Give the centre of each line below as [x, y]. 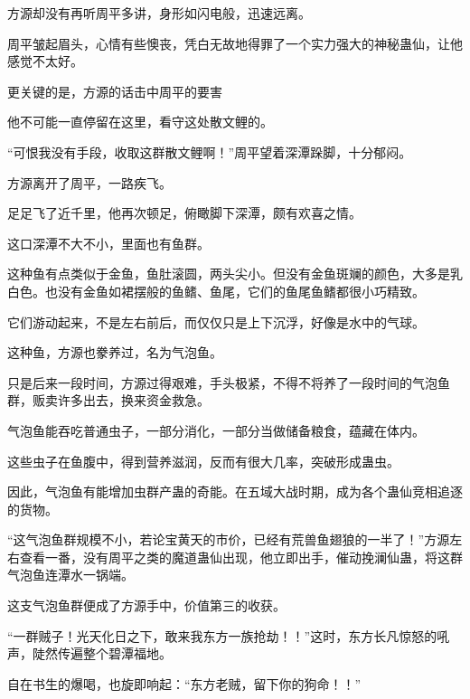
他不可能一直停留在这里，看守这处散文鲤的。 [140, 122]
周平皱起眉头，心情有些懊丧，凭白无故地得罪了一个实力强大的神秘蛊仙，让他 [235, 43]
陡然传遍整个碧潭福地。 [102, 653]
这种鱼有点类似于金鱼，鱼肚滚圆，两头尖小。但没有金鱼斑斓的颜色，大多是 [229, 274]
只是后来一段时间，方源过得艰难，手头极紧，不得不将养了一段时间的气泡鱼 [229, 382]
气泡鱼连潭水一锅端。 [70, 575]
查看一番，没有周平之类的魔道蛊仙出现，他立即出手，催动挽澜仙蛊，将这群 [241, 557]
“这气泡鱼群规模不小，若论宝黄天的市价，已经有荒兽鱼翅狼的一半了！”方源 [229, 539]
